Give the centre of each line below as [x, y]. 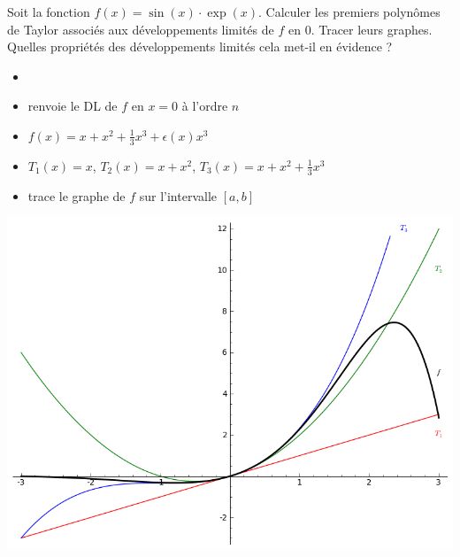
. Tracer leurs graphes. [372, 29]
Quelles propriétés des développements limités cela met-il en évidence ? [200, 46]
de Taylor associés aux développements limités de [141, 29]
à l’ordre [205, 106]
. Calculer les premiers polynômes [349, 12]
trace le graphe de [77, 195]
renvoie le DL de [73, 106]
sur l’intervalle [178, 195]
